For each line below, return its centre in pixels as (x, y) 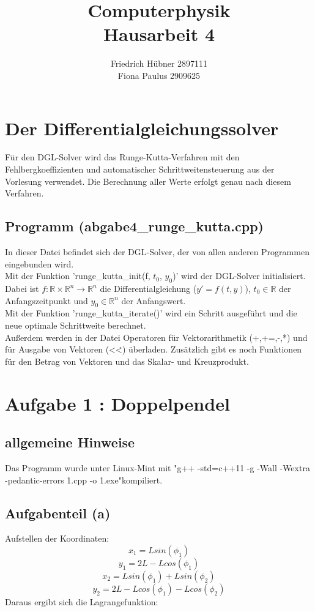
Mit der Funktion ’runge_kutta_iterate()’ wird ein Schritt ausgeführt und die (151, 313)
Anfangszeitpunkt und (46, 300)
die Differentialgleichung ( (148, 288)
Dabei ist (22, 288)
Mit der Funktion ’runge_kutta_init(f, (78, 276)
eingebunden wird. (39, 263)
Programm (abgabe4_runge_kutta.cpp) (134, 226)
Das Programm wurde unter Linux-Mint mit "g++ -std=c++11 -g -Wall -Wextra (157, 467)
